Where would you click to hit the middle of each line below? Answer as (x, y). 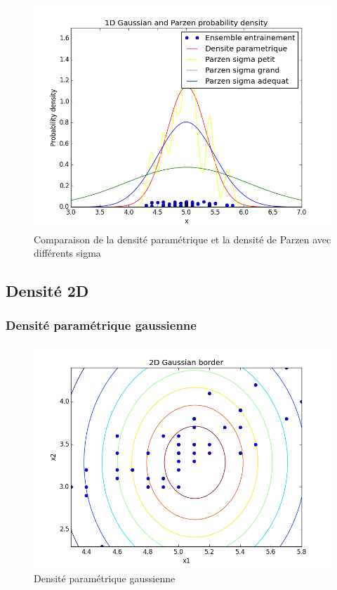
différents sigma (67, 253)
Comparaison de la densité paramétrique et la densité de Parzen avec (183, 239)
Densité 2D (47, 291)
